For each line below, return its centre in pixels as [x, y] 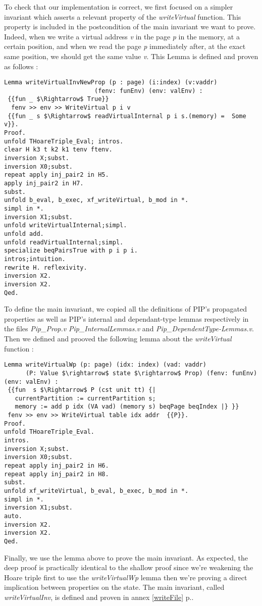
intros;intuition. [35, 259]
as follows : [21, 66]
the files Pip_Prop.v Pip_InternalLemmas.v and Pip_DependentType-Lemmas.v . [129, 329]
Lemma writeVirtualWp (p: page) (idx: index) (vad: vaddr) [105, 365]
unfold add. [24, 234]
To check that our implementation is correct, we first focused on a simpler [119, 7]
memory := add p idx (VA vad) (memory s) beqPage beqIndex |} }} [127, 407]
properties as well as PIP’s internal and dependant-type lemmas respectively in [126, 318]
